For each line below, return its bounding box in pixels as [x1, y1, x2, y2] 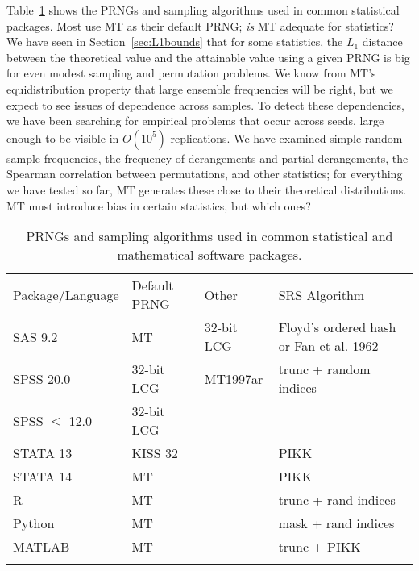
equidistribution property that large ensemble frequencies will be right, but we [6, 80, 393, 97]
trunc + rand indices [278, 490, 396, 510]
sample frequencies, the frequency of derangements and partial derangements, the [6, 149, 409, 166]
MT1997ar [204, 369, 263, 388]
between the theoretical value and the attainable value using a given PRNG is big [6, 48, 410, 65]
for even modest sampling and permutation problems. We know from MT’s [6, 65, 376, 81]
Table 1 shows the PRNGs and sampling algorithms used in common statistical [6, 2, 400, 18]
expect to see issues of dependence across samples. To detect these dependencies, [6, 96, 404, 113]
